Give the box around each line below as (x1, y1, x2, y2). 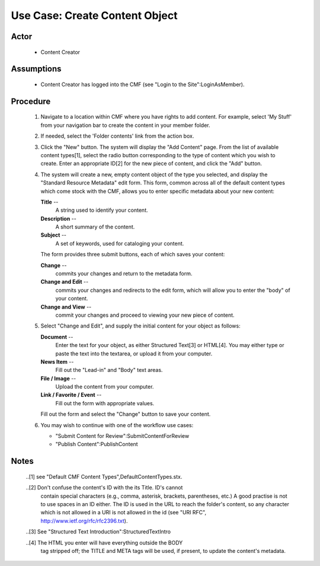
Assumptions (11, 64, 62, 74)
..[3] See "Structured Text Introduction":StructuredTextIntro (25, 528, 171, 535)
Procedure (11, 96, 51, 106)
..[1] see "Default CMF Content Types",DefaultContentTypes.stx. (25, 473, 183, 480)
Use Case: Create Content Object (11, 9, 178, 22)
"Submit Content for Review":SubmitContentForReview (55, 433, 190, 440)
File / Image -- (40, 374, 76, 382)
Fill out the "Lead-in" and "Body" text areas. (55, 367, 163, 374)
